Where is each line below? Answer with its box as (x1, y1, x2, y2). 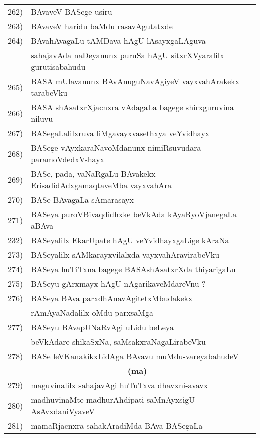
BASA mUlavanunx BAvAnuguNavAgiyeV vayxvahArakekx (31, 75, 240, 87)
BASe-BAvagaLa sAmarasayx (31, 194, 134, 205)
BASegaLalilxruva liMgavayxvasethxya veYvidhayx (31, 127, 210, 139)
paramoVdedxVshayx (31, 153, 105, 165)
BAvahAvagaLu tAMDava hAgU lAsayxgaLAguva (31, 35, 206, 46)
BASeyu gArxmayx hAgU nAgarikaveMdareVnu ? (31, 278, 206, 289)
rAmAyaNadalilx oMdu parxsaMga (31, 307, 153, 318)
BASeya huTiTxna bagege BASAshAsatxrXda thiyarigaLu (31, 263, 236, 275)
